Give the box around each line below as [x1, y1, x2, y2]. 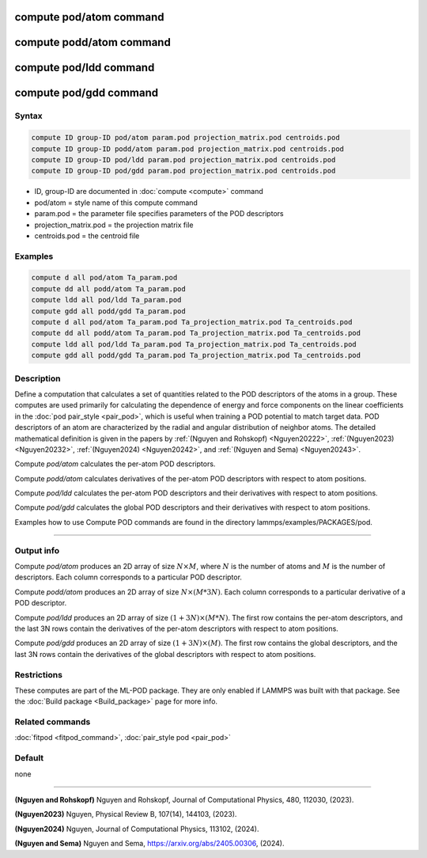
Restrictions [14, 669, 63, 680]
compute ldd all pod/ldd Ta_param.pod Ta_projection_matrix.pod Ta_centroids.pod [31, 340, 357, 348]
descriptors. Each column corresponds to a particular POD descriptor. [14, 572, 243, 582]
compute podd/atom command [14, 36, 172, 49]
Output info [14, 545, 59, 556]
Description [14, 373, 61, 384]
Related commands [14, 716, 91, 727]
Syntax [14, 111, 43, 122]
